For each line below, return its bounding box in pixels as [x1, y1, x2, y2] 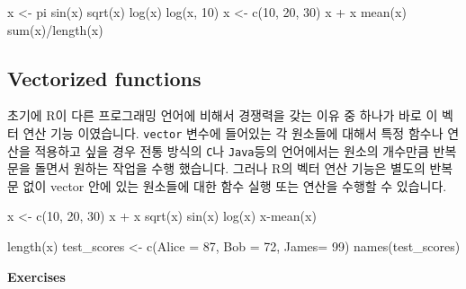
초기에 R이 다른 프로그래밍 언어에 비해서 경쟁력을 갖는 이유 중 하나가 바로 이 [7, 106, 438, 125]
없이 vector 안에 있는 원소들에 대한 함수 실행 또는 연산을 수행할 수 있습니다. [22, 176, 447, 195]
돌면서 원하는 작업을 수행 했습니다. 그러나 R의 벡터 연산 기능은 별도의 [34, 159, 426, 178]
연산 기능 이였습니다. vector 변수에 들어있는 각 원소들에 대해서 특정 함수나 [22, 123, 444, 142]
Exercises [7, 267, 66, 285]
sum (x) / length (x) [7, 20, 103, 39]
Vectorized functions [7, 64, 202, 92]
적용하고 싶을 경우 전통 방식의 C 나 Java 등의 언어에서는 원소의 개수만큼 [34, 141, 429, 160]
